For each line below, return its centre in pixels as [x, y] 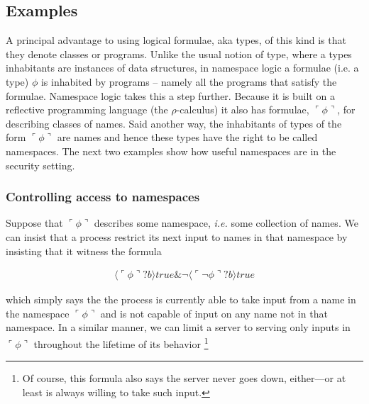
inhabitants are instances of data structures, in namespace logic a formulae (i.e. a [182, 68]
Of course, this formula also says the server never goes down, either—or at [184, 378]
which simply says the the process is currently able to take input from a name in [181, 299]
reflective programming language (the [87, 110]
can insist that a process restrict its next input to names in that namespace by [177, 236]
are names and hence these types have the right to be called [187, 137]
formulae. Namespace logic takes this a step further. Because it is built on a [170, 95]
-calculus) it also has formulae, [243, 110]
